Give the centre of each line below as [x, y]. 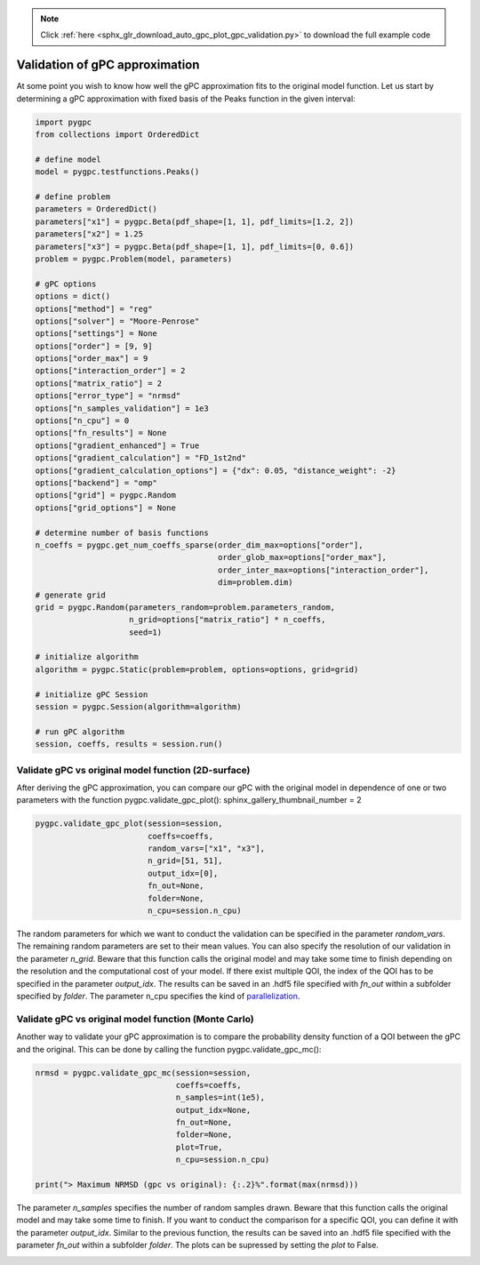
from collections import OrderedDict [117, 135]
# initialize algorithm [87, 657]
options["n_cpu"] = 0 [82, 421]
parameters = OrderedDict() [96, 209]
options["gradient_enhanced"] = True [117, 445]
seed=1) [146, 632]
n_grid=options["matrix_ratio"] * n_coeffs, [228, 620]
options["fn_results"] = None [101, 433]
